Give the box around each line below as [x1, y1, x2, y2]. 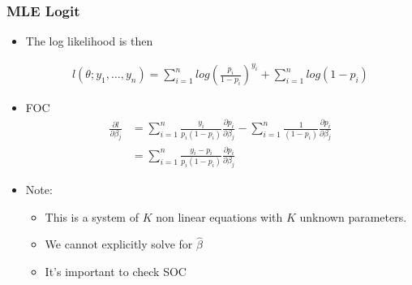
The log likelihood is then [25, 32, 153, 50]
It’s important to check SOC [45, 263, 187, 280]
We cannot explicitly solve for [45, 235, 193, 253]
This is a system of [45, 208, 139, 225]
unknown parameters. [299, 208, 407, 225]
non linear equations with [156, 208, 283, 225]
